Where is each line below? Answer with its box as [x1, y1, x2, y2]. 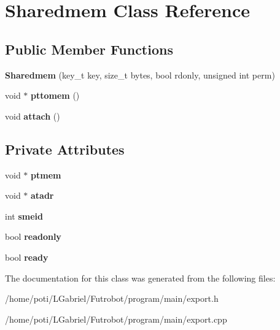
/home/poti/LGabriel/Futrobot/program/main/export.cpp [5, 312, 227, 325]
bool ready [5, 250, 49, 263]
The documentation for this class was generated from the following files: [5, 271, 276, 284]
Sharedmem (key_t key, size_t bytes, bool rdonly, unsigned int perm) [5, 68, 275, 81]
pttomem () [31, 89, 80, 102]
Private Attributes [5, 139, 125, 158]
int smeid [5, 209, 43, 222]
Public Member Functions [5, 39, 173, 58]
